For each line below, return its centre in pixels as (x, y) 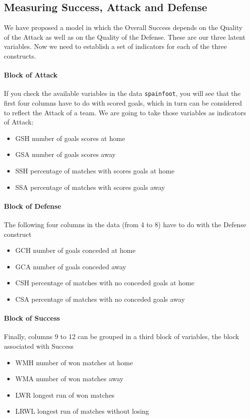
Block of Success (32, 318)
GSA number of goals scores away (65, 154)
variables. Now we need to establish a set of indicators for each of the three (116, 46)
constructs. (20, 55)
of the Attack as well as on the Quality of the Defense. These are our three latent (125, 37)
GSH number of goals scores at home (70, 138)
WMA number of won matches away (69, 379)
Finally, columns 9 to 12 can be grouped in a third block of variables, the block (122, 336)
